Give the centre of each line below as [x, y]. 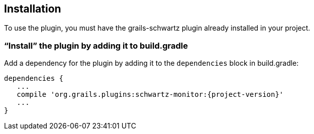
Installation [33, 9]
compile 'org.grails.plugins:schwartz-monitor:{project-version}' [150, 95]
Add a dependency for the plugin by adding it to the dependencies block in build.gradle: [151, 63]
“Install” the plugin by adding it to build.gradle [96, 45]
